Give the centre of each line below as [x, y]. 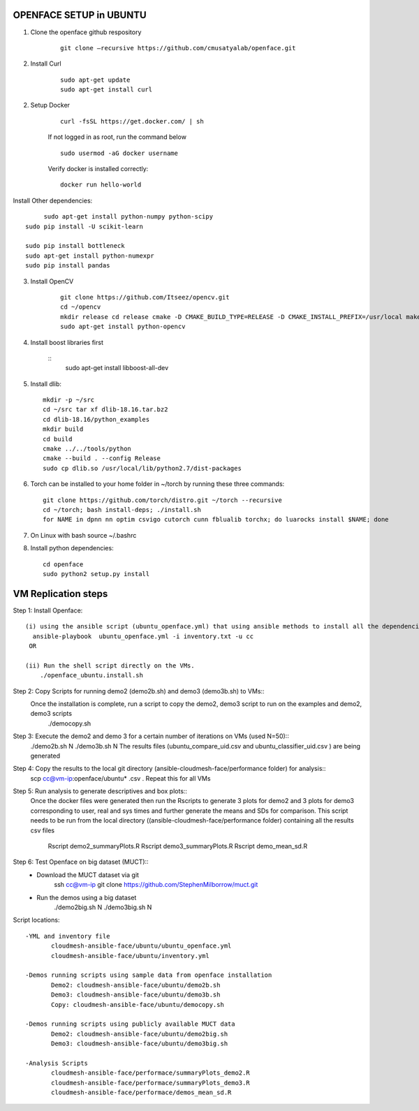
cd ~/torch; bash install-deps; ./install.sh [122, 509]
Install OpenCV [52, 281]
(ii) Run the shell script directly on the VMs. [110, 665]
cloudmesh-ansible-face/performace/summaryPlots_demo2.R [151, 1073]
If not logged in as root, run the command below [117, 137]
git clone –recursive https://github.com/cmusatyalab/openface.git [178, 48]
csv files [43, 830]
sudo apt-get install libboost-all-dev [117, 368]
